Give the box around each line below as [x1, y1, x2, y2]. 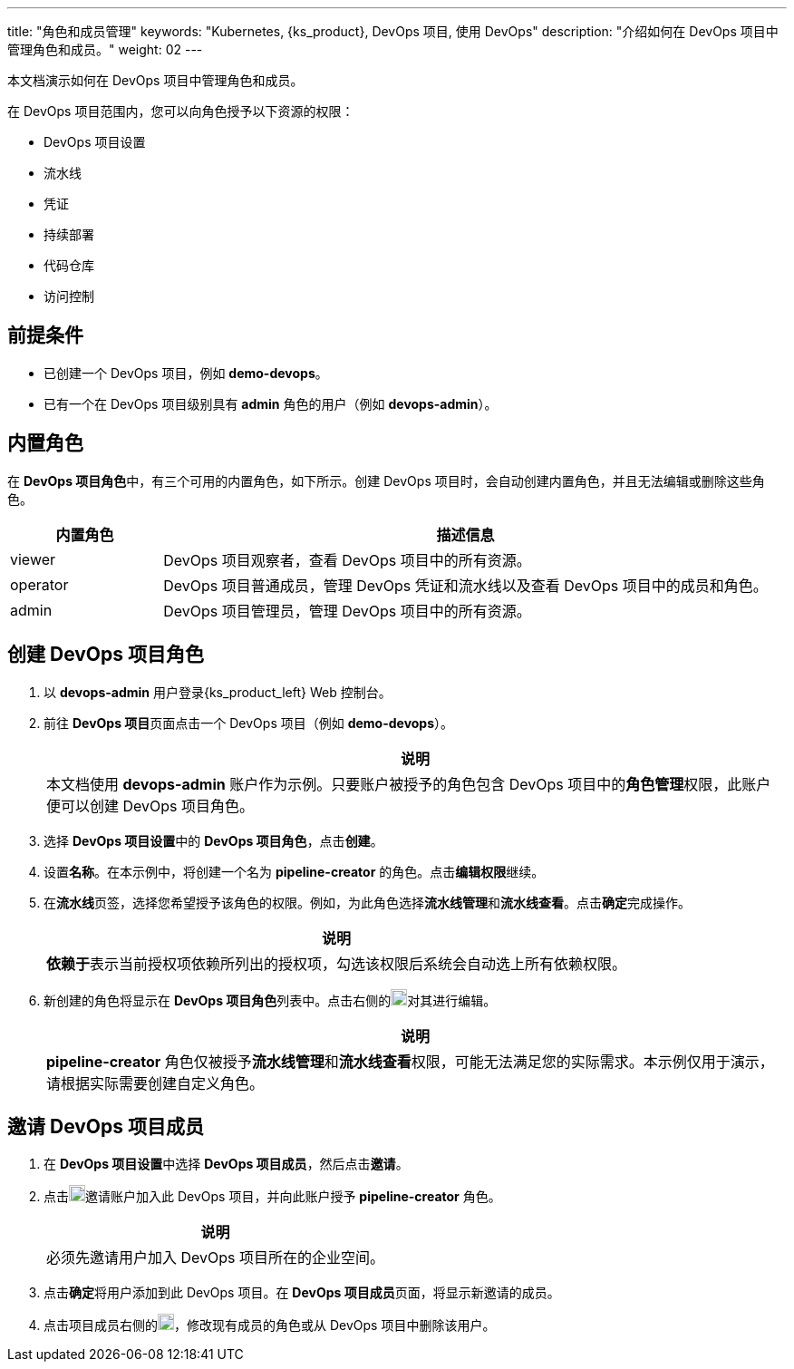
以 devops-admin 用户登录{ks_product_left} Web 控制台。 [44, 684, 392, 700]
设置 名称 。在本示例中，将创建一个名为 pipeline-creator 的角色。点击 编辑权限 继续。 [44, 863, 545, 879]
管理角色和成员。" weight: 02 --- [7, 42, 203, 57]
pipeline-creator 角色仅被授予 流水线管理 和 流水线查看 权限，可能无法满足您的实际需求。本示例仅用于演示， [46, 1052, 774, 1071]
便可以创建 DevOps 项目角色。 [46, 796, 255, 815]
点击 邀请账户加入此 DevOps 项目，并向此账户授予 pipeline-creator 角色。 [44, 1189, 501, 1205]
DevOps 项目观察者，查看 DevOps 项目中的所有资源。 [163, 550, 531, 569]
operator [10, 575, 69, 594]
